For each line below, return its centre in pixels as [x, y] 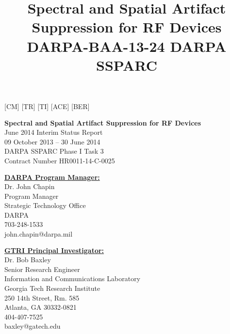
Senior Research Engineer [42, 269]
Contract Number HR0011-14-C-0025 [60, 160]
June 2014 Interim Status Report [54, 132]
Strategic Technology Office [45, 205]
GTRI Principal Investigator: [54, 250]
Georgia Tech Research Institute [52, 288]
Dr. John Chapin [30, 186]
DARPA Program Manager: [52, 177]
